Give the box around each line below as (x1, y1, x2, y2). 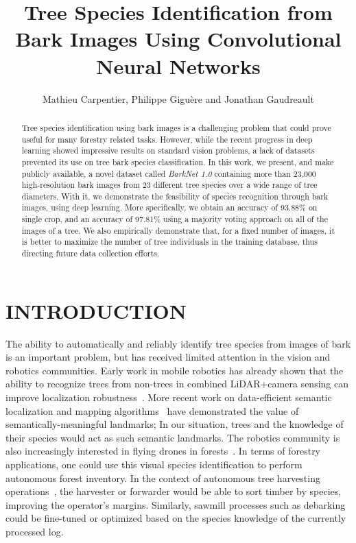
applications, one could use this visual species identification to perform (5, 457, 302, 472)
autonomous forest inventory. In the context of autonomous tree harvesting (5, 470, 320, 485)
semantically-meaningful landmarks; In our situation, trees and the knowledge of (5, 417, 344, 431)
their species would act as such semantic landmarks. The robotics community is (5, 430, 340, 444)
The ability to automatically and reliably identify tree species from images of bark (5, 336, 351, 350)
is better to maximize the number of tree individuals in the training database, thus (21, 236, 318, 248)
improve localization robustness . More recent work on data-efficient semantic (5, 390, 332, 405)
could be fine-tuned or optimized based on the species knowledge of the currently (5, 511, 346, 525)
